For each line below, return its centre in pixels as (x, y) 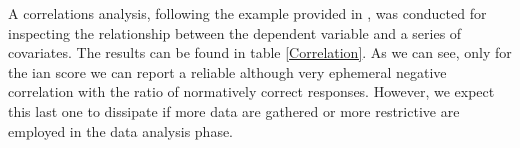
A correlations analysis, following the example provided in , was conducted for (247, 13)
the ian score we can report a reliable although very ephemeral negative (227, 71)
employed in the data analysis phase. (121, 130)
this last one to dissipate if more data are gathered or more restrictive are (234, 110)
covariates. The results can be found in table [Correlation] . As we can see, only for (260, 52)
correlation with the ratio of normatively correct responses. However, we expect (251, 91)
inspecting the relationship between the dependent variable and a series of (235, 32)
